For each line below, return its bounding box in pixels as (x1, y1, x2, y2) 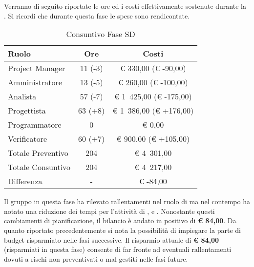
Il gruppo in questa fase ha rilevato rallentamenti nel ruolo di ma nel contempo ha (4, 196, 250, 207)
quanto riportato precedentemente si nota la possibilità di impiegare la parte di (4, 225, 241, 235)
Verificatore (8, 133, 47, 145)
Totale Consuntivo (8, 161, 71, 173)
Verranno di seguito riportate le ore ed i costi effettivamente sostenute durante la (4, 1, 246, 11)
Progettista (8, 105, 46, 116)
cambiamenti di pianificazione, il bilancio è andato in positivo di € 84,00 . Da (4, 215, 236, 226)
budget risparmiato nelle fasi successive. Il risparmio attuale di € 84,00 (4, 234, 219, 245)
